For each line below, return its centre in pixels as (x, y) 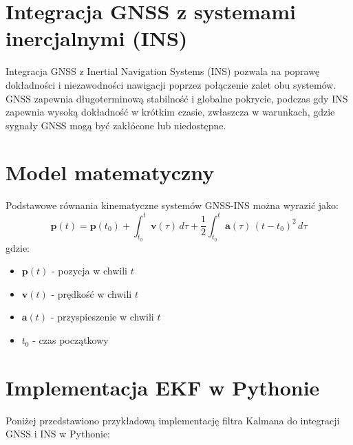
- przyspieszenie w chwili (102, 317)
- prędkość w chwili (92, 293)
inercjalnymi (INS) (97, 38)
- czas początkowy (71, 340)
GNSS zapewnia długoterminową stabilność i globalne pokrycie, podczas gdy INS (177, 98)
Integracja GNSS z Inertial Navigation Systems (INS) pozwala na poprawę (163, 71)
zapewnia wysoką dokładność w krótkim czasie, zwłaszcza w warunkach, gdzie (170, 112)
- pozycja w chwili (89, 271)
